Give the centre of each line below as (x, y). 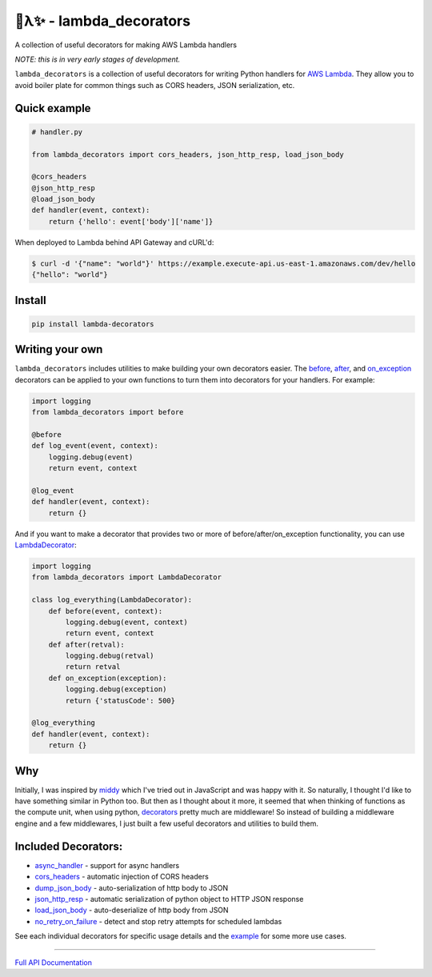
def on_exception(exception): (108, 678)
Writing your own (59, 349)
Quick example (53, 108)
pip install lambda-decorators (93, 324)
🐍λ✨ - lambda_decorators (103, 21)
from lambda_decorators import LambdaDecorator (126, 577)
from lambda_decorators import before (108, 412)
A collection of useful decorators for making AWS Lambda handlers (126, 45)
